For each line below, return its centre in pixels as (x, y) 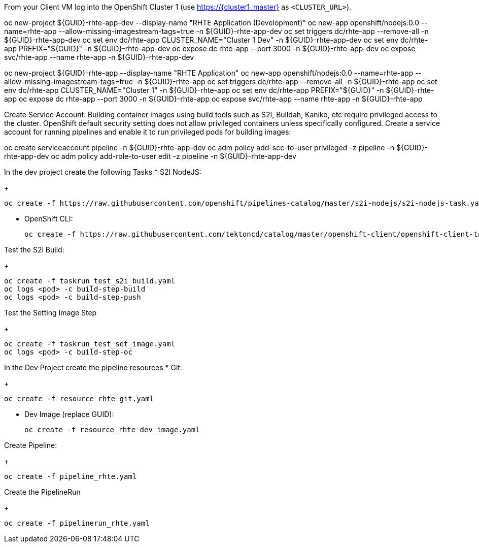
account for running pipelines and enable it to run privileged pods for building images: (148, 132)
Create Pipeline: (31, 445)
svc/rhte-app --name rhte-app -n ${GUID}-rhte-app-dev (99, 57)
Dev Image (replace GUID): (69, 414)
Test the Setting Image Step (50, 313)
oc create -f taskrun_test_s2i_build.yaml (90, 281)
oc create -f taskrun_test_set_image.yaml (90, 344)
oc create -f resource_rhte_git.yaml (79, 399)
